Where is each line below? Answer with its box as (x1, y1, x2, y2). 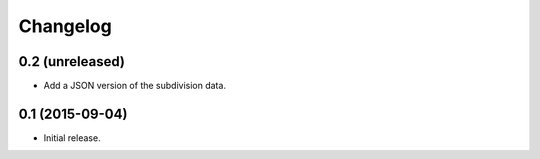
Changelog (18, 15, 112, 37)
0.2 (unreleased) (18, 53, 125, 70)
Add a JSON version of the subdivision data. (43, 80, 227, 92)
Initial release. (43, 131, 101, 144)
